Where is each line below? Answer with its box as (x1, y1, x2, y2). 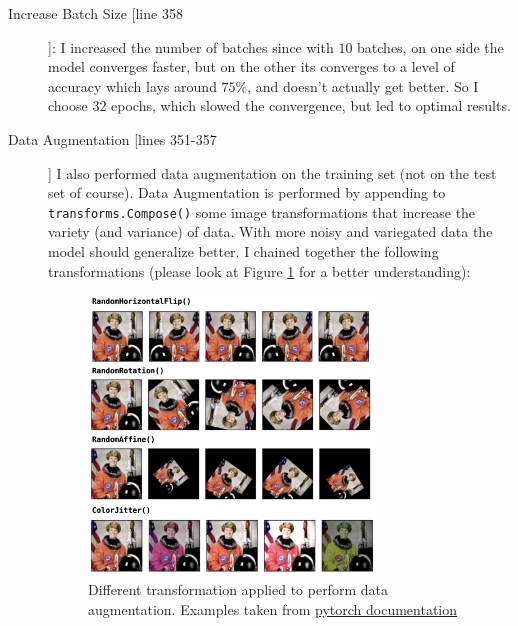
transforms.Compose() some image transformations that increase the (48, 201, 476, 222)
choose (48, 95, 88, 116)
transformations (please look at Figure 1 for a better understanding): (48, 260, 471, 281)
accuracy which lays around (48, 75, 217, 96)
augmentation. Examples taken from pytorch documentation (88, 599, 458, 620)
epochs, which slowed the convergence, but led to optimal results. (111, 95, 511, 116)
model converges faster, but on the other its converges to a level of (48, 56, 455, 77)
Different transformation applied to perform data (88, 579, 388, 600)
